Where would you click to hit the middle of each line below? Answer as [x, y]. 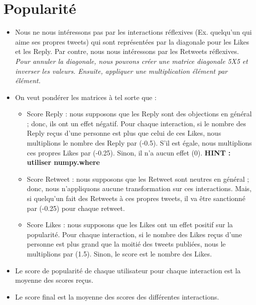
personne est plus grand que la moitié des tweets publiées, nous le [126, 244]
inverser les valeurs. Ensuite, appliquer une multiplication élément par [121, 71]
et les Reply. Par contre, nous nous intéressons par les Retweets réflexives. [127, 51]
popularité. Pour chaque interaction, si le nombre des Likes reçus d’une [134, 234]
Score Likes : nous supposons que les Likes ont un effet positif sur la [130, 225]
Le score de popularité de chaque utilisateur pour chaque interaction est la [128, 270]
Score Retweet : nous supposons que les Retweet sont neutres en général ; [138, 178]
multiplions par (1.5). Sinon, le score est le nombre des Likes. [119, 254]
